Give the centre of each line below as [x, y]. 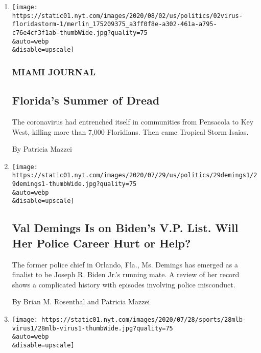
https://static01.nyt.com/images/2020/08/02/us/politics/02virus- [127, 16]
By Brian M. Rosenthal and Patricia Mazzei [81, 302]
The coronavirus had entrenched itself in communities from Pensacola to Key [133, 121]
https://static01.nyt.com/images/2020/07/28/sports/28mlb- [144, 320]
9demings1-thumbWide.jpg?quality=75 [74, 184]
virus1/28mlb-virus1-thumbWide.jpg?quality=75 [92, 328]
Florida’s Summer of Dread [86, 100]
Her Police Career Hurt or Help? [101, 243]
